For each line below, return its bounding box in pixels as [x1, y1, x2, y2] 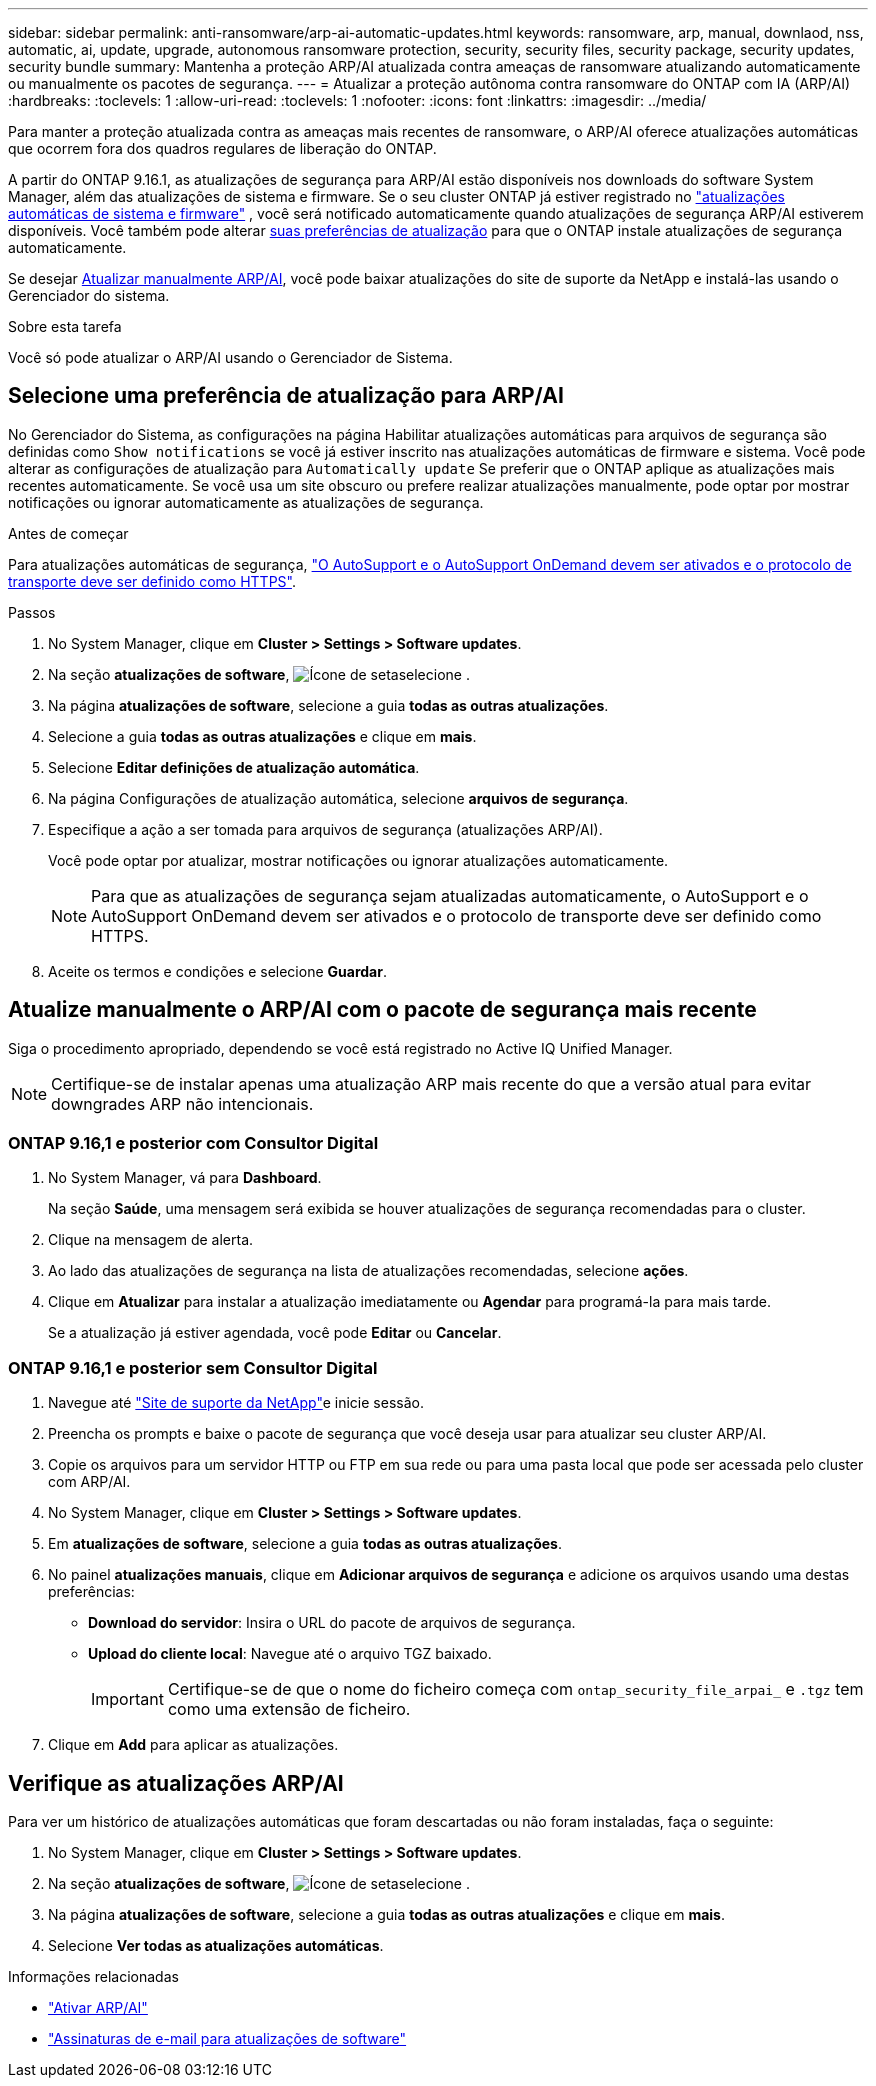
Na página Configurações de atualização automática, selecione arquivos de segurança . [48, 789, 629, 807]
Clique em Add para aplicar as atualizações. [48, 1736, 339, 1754]
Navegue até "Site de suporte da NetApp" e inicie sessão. [48, 1394, 424, 1412]
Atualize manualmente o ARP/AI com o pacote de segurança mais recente [8, 997, 757, 1023]
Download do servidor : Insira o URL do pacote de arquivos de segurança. [88, 1614, 576, 1632]
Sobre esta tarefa [8, 318, 122, 335]
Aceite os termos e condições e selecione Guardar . [48, 962, 387, 980]
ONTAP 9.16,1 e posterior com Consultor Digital [8, 1133, 379, 1154]
